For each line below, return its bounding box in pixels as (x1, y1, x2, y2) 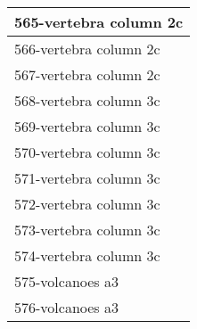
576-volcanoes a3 (14, 297, 119, 317)
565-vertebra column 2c (14, 12, 184, 32)
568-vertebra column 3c (14, 90, 160, 111)
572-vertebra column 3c (14, 193, 160, 214)
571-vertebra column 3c (14, 168, 160, 188)
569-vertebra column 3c (14, 116, 160, 136)
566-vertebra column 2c (14, 38, 160, 59)
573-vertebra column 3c (14, 219, 160, 240)
